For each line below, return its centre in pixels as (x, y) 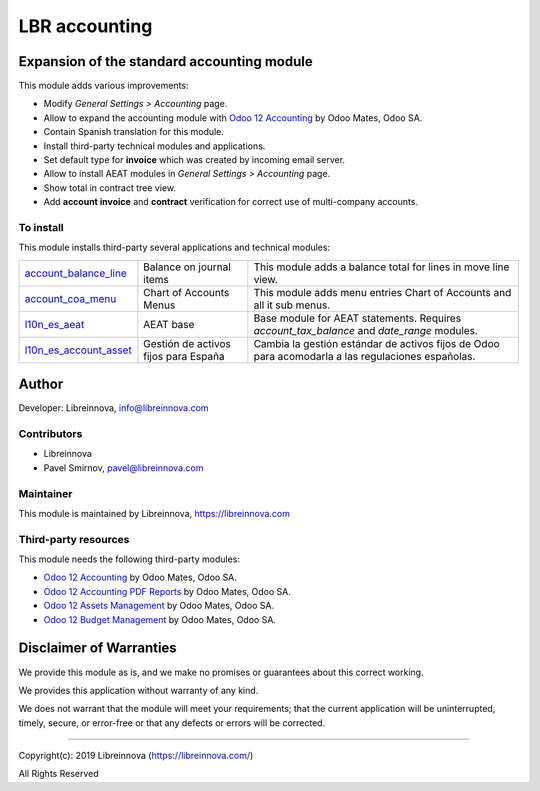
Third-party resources (74, 539)
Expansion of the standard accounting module (166, 61)
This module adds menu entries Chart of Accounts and (382, 292)
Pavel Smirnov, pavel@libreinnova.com (123, 467)
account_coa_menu (70, 298)
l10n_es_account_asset (78, 350)
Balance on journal (187, 267)
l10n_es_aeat (54, 324)
